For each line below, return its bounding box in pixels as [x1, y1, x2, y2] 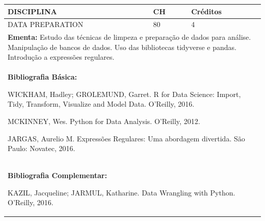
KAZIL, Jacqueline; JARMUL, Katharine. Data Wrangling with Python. [8, 187, 235, 198]
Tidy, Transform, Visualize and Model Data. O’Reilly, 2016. [8, 99, 195, 109]
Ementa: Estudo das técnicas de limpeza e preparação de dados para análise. [8, 32, 251, 42]
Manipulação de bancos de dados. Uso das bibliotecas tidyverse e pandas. [8, 41, 236, 52]
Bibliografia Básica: [8, 71, 77, 82]
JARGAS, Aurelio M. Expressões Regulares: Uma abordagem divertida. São [8, 133, 245, 143]
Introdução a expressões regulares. [8, 52, 115, 62]
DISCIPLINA [8, 6, 57, 16]
